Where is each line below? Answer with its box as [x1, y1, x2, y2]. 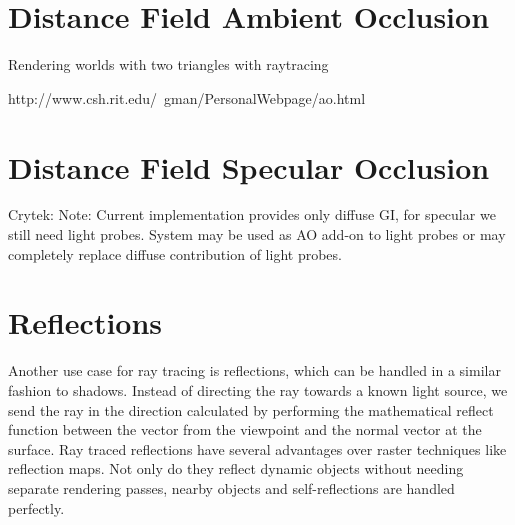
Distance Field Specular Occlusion [8, 146, 490, 187]
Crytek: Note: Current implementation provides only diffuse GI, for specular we [8, 204, 496, 225]
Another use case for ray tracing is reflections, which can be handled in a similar [8, 360, 501, 381]
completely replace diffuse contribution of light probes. [8, 243, 342, 264]
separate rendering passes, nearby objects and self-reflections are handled [8, 477, 455, 498]
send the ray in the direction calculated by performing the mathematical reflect [8, 399, 494, 420]
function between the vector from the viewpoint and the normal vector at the [8, 419, 482, 440]
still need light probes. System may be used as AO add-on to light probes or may [8, 224, 506, 245]
